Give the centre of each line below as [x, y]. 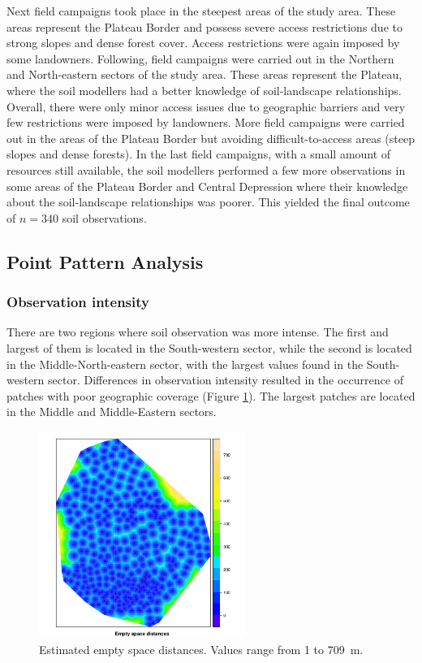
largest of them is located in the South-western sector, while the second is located [209, 347]
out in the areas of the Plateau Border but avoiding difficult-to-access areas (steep [211, 138]
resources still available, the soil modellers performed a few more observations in [206, 169]
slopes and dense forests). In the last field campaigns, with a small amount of [199, 154]
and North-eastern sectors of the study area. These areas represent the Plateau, [205, 74]
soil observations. [104, 217]
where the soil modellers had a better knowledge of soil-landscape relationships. [204, 90]
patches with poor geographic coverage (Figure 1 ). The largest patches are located [211, 395]
